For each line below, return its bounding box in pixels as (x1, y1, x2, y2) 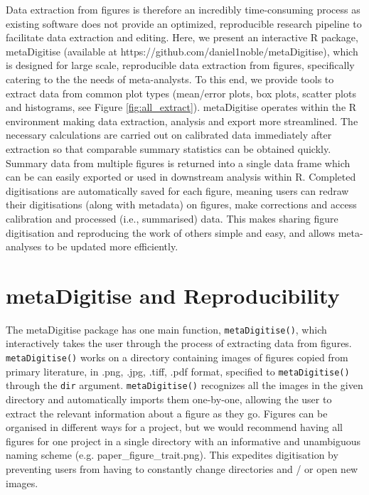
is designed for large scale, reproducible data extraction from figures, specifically (6, 58, 355, 73)
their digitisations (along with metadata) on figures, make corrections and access (6, 197, 357, 212)
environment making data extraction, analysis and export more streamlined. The (6, 113, 358, 128)
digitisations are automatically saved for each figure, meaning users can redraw (6, 183, 349, 198)
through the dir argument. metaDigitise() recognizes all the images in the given (6, 378, 363, 393)
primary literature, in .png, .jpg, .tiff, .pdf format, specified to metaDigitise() (6, 363, 350, 378)
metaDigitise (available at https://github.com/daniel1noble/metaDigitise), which (6, 43, 358, 58)
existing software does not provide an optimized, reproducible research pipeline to (6, 16, 362, 31)
